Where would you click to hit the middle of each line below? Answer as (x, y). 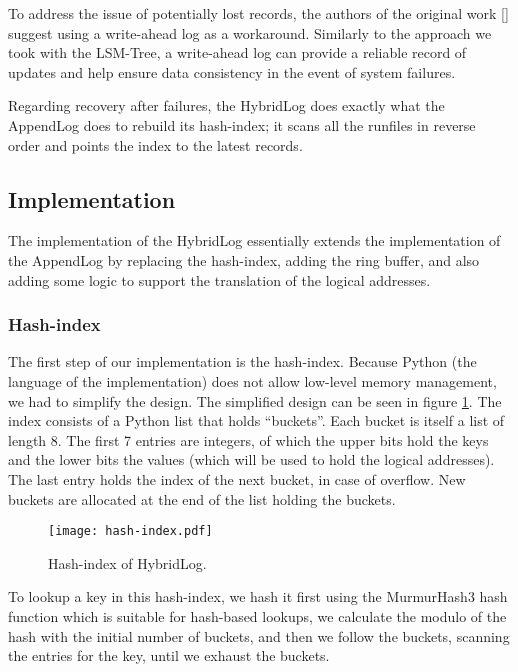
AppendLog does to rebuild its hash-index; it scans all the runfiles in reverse (242, 124)
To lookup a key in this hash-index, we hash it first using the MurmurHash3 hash (258, 596)
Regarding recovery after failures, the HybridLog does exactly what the (226, 105)
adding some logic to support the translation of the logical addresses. (219, 279)
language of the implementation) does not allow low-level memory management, (252, 380)
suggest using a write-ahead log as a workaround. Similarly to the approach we (250, 32)
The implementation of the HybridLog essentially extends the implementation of (254, 240)
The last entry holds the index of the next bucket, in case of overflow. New (237, 478)
